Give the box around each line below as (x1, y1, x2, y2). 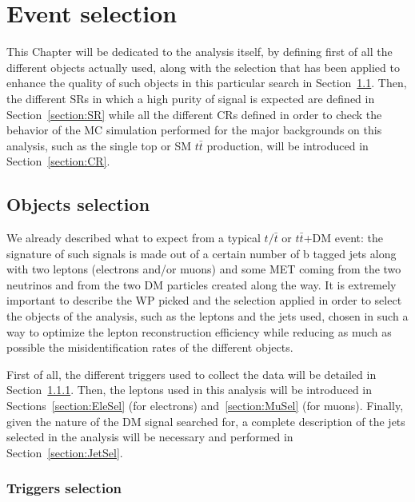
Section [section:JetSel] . (6, 444, 123, 460)
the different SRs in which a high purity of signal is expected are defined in (6, 90, 375, 106)
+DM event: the (303, 229, 383, 246)
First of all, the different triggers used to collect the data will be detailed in (6, 365, 377, 382)
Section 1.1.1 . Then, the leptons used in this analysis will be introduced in (6, 381, 373, 398)
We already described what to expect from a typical (6, 229, 261, 246)
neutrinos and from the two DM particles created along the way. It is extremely (6, 276, 397, 293)
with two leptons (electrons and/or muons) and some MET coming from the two (6, 261, 401, 277)
